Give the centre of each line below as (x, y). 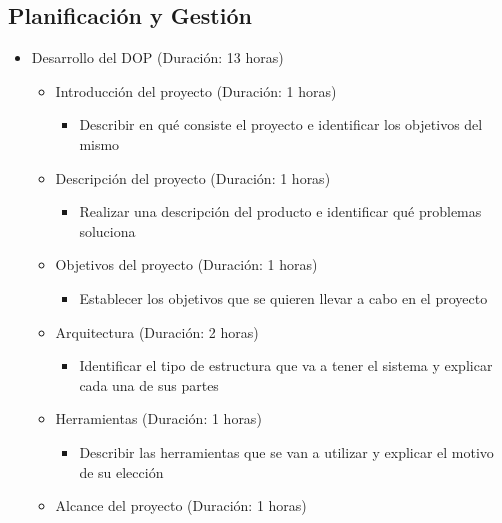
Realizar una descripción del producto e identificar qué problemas (280, 211)
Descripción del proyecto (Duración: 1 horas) (193, 177)
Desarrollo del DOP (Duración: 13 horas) (157, 57)
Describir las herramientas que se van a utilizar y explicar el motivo (286, 451)
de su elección (121, 471)
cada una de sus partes (149, 384)
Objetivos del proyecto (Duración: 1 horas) (186, 264)
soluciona (107, 230)
